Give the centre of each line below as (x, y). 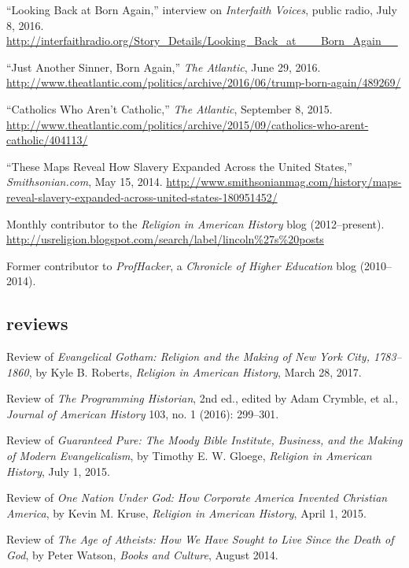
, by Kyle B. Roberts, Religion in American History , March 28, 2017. (195, 371)
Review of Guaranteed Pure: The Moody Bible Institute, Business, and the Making (204, 440)
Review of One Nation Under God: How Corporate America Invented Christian (197, 497)
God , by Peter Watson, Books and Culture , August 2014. (142, 555)
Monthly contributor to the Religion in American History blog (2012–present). (195, 223)
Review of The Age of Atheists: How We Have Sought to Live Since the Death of (200, 539)
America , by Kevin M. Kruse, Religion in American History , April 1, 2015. (186, 512)
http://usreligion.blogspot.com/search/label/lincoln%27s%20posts (165, 239)
